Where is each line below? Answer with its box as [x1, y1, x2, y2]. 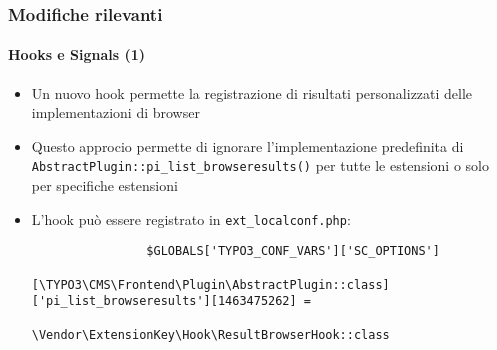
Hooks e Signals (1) [8, 44, 146, 65]
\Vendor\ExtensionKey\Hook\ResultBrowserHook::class [31, 327, 390, 342]
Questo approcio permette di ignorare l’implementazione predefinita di [31, 135, 464, 156]
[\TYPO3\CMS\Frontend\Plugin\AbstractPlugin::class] [31, 277, 390, 292]
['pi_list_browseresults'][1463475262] [31, 294, 297, 309]
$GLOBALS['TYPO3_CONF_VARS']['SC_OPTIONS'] [146, 244, 440, 259]
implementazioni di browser [31, 102, 200, 123]
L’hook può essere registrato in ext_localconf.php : [31, 208, 351, 229]
